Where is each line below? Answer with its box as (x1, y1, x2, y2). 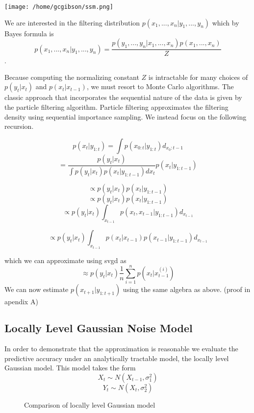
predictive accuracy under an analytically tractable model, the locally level (4, 353, 229, 363)
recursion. (4, 121, 34, 131)
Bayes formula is (4, 28, 54, 38)
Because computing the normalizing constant (4, 72, 139, 82)
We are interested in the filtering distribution (4, 17, 140, 27)
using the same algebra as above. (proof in (123, 284, 251, 294)
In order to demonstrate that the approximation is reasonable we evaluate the (4, 343, 238, 354)
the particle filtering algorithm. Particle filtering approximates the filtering (4, 102, 229, 112)
